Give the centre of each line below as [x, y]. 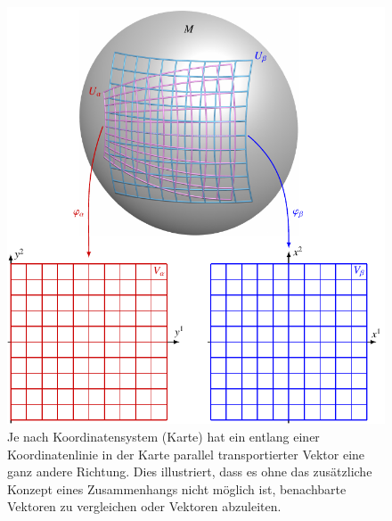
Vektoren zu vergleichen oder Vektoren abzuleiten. [144, 506]
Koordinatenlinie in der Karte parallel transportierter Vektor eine [186, 454]
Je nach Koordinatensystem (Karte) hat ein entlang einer [163, 436]
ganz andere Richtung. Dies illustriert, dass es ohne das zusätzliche [190, 471]
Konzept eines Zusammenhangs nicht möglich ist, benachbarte [177, 488]
